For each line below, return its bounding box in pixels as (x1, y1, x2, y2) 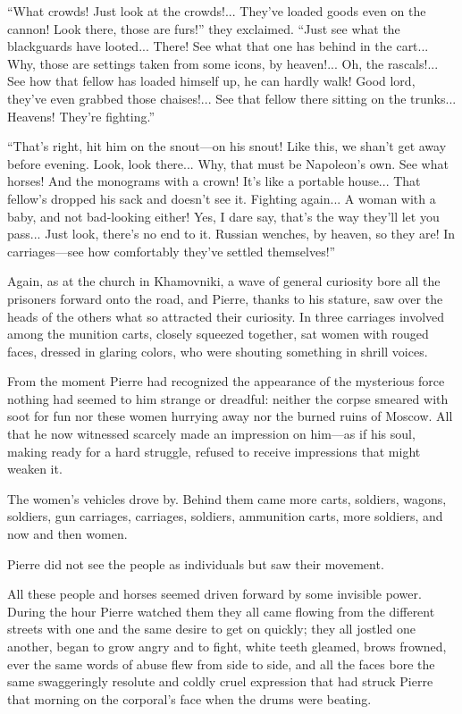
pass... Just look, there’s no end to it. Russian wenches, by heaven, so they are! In (7, 224, 456, 243)
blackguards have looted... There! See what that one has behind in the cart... (7, 37, 429, 55)
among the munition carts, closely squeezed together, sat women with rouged (7, 324, 429, 343)
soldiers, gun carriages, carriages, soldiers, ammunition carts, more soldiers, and (7, 507, 443, 525)
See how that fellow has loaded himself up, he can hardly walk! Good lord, (7, 71, 416, 90)
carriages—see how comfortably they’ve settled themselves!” (7, 241, 336, 260)
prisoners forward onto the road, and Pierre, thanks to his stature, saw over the (7, 289, 443, 307)
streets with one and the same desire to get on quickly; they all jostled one (7, 619, 416, 638)
